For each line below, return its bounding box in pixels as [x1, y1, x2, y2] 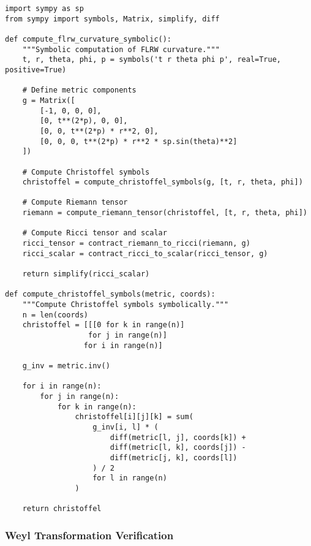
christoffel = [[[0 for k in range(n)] [22, 320, 185, 330]
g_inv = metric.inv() [22, 361, 110, 370]
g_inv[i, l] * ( [92, 422, 159, 431]
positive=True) [5, 65, 67, 74]
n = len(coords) [22, 310, 89, 319]
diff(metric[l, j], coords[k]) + [110, 433, 246, 442]
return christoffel [22, 504, 102, 514]
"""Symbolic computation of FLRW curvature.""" [22, 45, 220, 54]
